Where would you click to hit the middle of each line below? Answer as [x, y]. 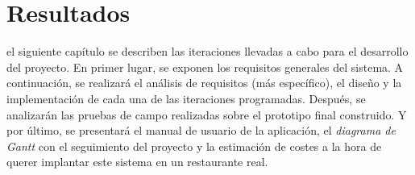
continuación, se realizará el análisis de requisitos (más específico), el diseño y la [204, 83]
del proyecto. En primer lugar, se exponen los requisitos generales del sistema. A [205, 67]
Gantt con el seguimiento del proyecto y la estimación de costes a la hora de [194, 146]
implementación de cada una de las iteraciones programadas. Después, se [186, 98]
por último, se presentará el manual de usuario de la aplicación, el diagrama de [201, 130]
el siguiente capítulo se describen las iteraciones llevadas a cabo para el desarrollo [207, 51]
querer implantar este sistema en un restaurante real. [137, 162]
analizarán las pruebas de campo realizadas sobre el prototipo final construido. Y [207, 114]
